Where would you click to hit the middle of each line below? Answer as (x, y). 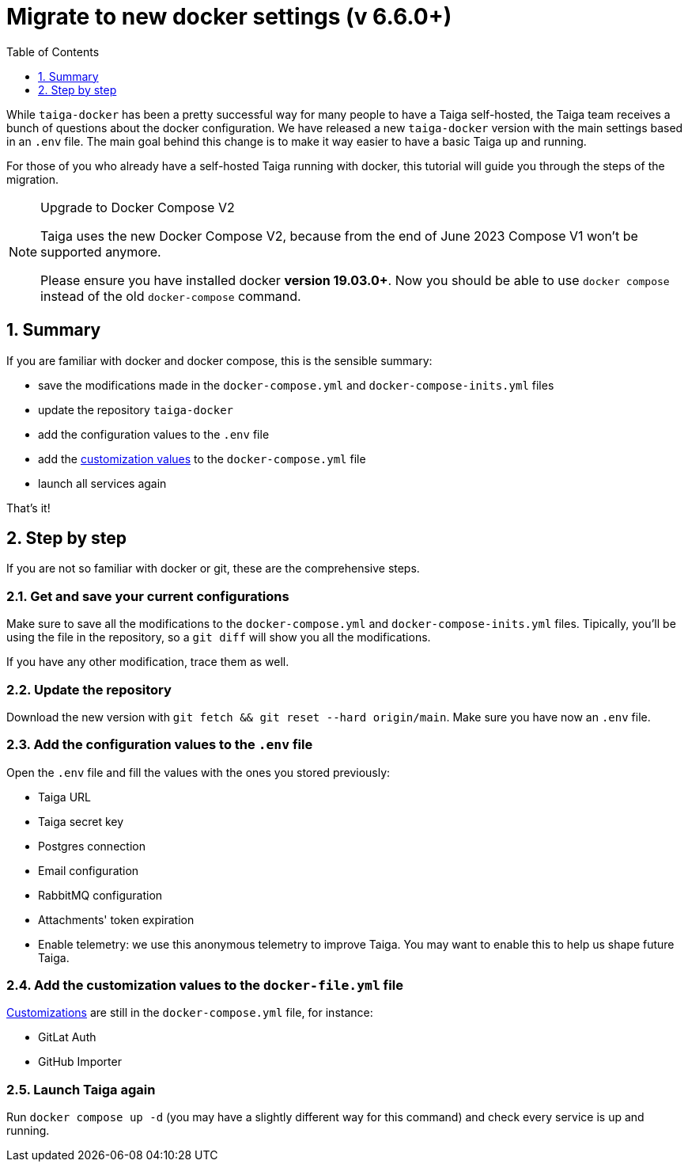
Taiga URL (64, 797)
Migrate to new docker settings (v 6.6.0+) (229, 17)
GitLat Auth (67, 1037)
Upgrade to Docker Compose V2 (138, 207)
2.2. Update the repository (89, 689)
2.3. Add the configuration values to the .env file (160, 745)
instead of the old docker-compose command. (171, 296)
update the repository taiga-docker (136, 409)
